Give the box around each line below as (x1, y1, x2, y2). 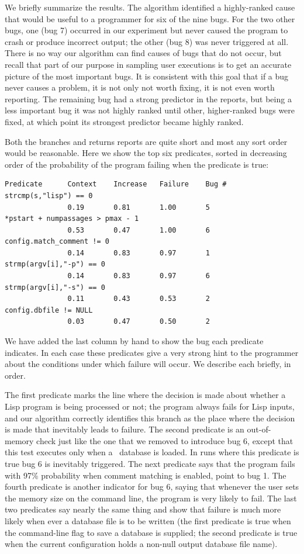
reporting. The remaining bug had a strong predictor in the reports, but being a (5, 92, 292, 105)
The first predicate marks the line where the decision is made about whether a (5, 389, 286, 401)
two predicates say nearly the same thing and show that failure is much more (5, 503, 281, 515)
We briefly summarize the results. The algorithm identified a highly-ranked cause (5, 1, 295, 13)
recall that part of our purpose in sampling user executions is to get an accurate (5, 58, 292, 70)
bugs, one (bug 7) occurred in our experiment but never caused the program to (5, 24, 288, 36)
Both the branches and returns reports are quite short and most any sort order (5, 135, 288, 147)
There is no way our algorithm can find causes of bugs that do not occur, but (5, 47, 282, 59)
